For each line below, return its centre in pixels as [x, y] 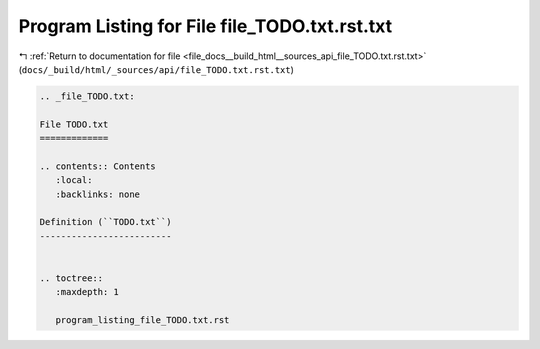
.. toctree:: [71, 278]
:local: [74, 180]
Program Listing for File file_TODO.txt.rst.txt [205, 26]
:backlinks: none [97, 194]
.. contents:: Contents [98, 166]
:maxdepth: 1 [87, 292]
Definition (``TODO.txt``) [105, 222]
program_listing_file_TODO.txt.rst [142, 320]
